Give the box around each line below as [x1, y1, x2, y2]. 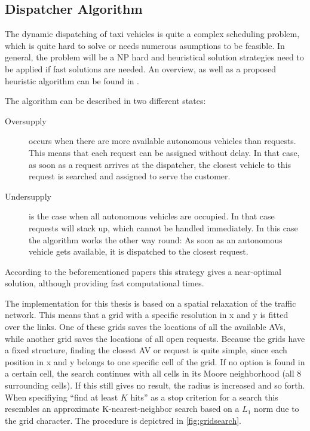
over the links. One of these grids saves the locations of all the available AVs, [5, 320, 286, 333]
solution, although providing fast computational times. [5, 277, 204, 289]
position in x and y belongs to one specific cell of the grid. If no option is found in [5, 355, 305, 368]
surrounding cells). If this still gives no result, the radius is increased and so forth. [5, 379, 305, 392]
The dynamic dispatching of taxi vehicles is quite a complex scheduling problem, [5, 27, 300, 40]
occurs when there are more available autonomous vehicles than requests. [29, 135, 296, 147]
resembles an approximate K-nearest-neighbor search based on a [5, 402, 240, 415]
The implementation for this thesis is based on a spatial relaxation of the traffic [5, 296, 296, 309]
